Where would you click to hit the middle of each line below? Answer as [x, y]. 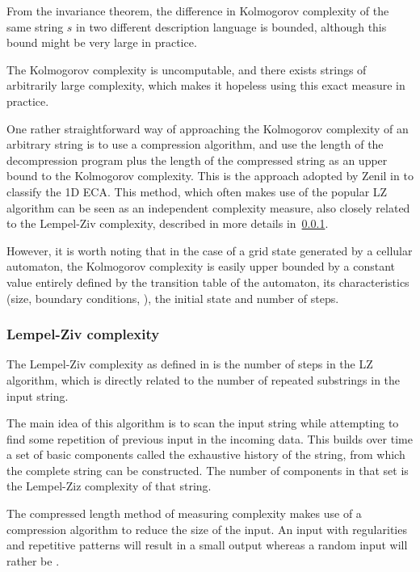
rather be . [33, 560]
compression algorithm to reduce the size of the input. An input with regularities [207, 529]
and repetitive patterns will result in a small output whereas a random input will [207, 545]
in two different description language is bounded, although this [231, 26]
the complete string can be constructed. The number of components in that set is [208, 470]
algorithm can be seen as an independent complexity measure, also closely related [208, 207]
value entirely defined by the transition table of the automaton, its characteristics [208, 282]
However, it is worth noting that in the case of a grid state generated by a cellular [210, 250]
